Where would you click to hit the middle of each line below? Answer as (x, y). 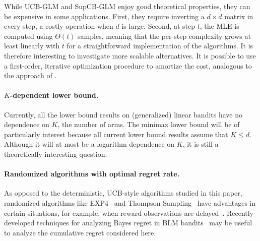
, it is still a (201, 144)
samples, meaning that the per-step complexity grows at (164, 36)
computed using (28, 36)
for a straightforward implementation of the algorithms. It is (160, 46)
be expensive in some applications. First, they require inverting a (104, 16)
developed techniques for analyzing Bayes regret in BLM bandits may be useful (128, 223)
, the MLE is (219, 26)
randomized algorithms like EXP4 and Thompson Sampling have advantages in (130, 202)
